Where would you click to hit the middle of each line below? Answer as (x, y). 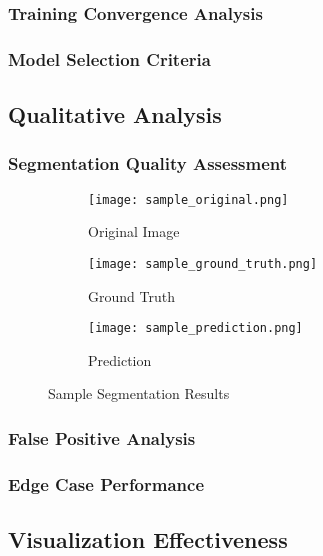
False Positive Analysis (102, 437)
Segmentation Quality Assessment (148, 163)
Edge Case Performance (106, 483)
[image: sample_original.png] (188, 199)
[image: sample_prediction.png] (195, 328)
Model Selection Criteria (109, 58)
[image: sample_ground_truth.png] (203, 263)
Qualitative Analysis (115, 114)
